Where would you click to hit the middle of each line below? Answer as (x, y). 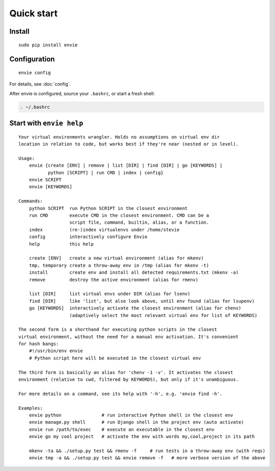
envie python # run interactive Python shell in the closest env (131, 415)
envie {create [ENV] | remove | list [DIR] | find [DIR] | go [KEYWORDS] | (126, 165)
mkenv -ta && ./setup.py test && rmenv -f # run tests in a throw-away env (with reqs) (147, 451)
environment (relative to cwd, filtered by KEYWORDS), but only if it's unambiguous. (129, 380)
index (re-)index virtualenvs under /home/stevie (104, 230)
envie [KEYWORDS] (50, 187)
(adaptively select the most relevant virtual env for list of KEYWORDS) (163, 315)
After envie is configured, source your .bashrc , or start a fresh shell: (82, 93)
